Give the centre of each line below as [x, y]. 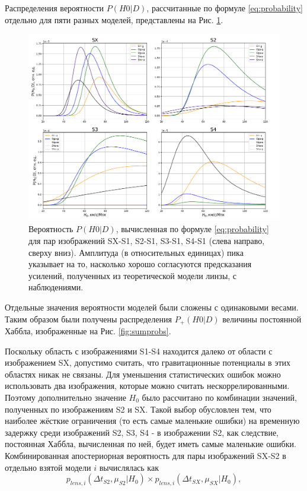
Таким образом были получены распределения [88, 319]
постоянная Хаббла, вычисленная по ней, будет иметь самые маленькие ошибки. [151, 444]
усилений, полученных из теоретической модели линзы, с [133, 275]
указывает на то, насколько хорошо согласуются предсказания [140, 264]
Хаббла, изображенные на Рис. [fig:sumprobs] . [88, 331]
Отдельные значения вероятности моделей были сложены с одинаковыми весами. [152, 307]
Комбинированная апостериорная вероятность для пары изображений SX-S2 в [145, 455]
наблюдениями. [56, 287]
